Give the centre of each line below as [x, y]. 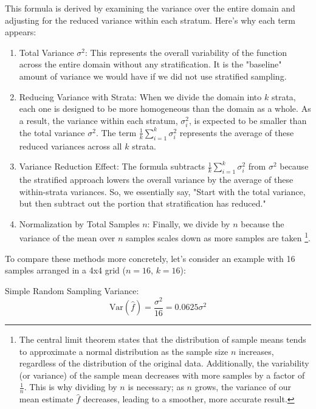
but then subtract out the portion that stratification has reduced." [143, 203]
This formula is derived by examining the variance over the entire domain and [150, 8]
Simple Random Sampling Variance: [72, 290]
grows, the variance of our [243, 387]
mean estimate [46, 399]
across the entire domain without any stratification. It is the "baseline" [150, 64]
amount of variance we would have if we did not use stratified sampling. [153, 76]
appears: [21, 32]
